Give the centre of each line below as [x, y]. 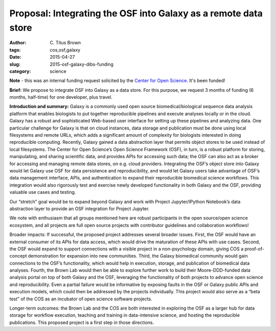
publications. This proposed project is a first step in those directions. [82, 322]
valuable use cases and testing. [43, 192]
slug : [15, 64]
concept [18, 256]
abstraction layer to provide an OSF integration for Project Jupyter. [79, 209]
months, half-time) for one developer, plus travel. [61, 97]
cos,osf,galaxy [65, 50]
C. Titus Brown [65, 43]
